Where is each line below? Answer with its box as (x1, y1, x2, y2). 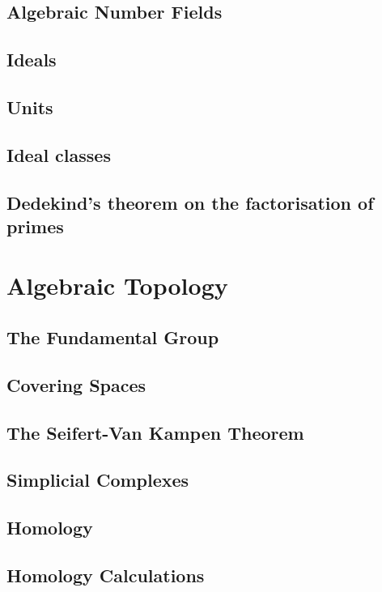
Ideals (6, 47, 57, 72)
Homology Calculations (6, 562, 205, 587)
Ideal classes (6, 142, 111, 167)
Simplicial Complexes (6, 467, 189, 492)
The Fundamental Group (6, 325, 219, 350)
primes (6, 213, 64, 238)
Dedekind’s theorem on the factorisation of (6, 190, 374, 215)
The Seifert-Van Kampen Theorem (6, 420, 304, 445)
